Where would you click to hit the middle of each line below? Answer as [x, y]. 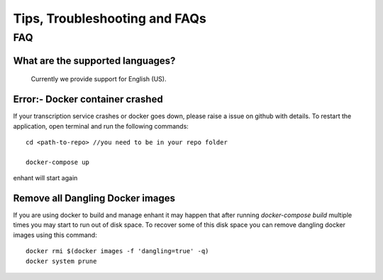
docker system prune [61, 261]
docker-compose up [58, 162]
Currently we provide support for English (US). [99, 79]
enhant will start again [45, 178]
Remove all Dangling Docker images [94, 198]
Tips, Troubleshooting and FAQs [110, 18]
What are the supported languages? [94, 60]
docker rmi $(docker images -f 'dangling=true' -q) [117, 251]
